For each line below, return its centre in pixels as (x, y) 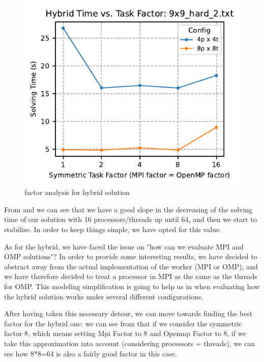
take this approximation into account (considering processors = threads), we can (129, 343)
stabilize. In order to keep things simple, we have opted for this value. (113, 229)
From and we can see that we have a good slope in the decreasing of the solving (128, 209)
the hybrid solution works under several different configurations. (104, 296)
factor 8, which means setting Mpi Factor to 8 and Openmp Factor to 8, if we (125, 333)
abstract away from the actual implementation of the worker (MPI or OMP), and (131, 266)
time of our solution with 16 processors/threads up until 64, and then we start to (130, 219)
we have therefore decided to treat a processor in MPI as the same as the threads (131, 276)
